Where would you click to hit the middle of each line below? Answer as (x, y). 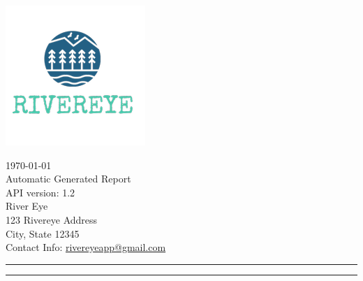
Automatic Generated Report (68, 179)
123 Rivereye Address (52, 219)
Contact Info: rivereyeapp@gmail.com (86, 247)
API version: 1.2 (40, 192)
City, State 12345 (43, 233)
